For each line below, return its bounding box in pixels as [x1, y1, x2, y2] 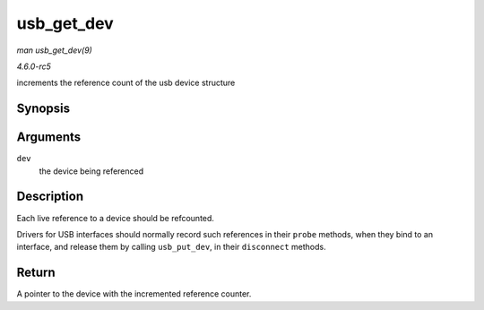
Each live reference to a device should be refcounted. [16, 212, 215, 223]
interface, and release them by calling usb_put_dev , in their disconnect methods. [16, 242, 326, 253]
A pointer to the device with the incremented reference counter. [16, 288, 252, 299]
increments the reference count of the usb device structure [16, 77, 236, 89]
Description [16, 189, 84, 204]
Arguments [16, 130, 82, 145]
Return [16, 265, 56, 280]
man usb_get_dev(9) [16, 45, 93, 56]
